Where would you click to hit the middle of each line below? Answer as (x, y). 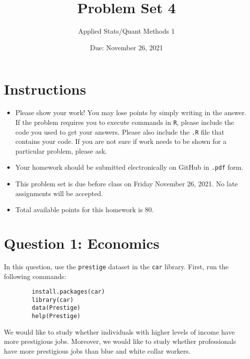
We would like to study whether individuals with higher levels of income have (119, 331)
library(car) (53, 300)
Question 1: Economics (82, 243)
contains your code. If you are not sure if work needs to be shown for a (121, 141)
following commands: (35, 276)
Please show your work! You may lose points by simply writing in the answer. (131, 112)
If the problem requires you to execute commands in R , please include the (125, 122)
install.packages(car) (68, 292)
